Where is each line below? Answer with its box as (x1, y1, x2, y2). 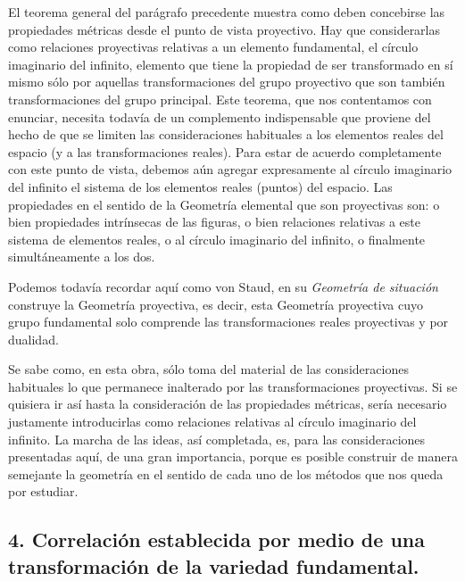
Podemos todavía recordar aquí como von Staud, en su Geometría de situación (8, 277, 438, 295)
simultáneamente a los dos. (8, 247, 155, 266)
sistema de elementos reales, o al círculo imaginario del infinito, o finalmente (8, 229, 426, 248)
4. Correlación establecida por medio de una (8, 526, 425, 553)
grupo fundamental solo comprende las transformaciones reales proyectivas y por (8, 312, 449, 331)
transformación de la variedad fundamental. (8, 552, 419, 579)
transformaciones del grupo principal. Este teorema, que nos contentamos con (8, 89, 432, 108)
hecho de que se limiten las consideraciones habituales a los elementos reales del (8, 125, 444, 144)
